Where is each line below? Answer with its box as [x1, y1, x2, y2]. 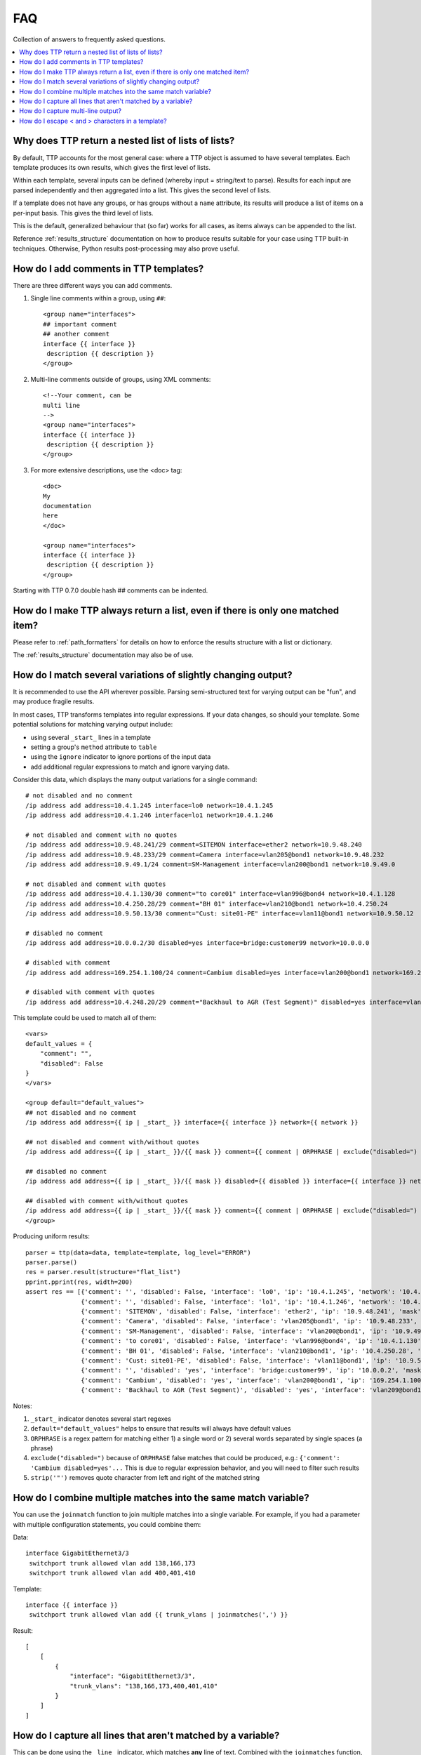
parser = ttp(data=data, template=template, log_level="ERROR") [25, 1248, 252, 1257]
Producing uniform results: [13, 1232, 91, 1240]
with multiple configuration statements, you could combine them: [13, 1520, 201, 1528]
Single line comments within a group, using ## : [30, 294, 166, 302]
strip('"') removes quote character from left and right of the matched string [30, 1473, 260, 1482]
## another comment [43, 330, 110, 338]
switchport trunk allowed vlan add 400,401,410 [29, 1569, 196, 1577]
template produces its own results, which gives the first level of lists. [13, 163, 210, 171]
